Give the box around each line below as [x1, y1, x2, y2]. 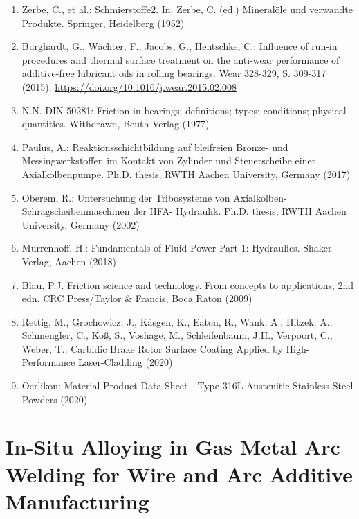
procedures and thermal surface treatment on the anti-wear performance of [21, 52, 340, 67]
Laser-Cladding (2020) [77, 355, 173, 369]
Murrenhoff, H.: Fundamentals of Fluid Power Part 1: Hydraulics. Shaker [21, 240, 332, 255]
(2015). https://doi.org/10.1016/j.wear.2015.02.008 [21, 79, 237, 94]
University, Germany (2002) [21, 217, 140, 231]
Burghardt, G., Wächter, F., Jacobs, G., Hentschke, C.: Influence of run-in [21, 39, 338, 53]
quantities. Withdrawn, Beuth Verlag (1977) [21, 116, 210, 131]
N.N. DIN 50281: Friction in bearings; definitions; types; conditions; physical [21, 103, 347, 117]
